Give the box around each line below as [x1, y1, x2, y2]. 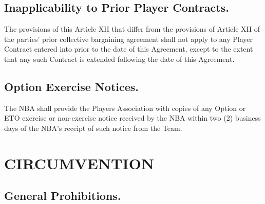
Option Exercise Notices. [4, 78, 139, 94]
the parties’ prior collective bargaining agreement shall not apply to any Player [4, 33, 253, 44]
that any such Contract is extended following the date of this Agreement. [4, 53, 235, 64]
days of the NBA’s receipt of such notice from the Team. [4, 122, 182, 133]
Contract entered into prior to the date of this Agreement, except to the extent [4, 43, 253, 54]
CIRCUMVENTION [4, 152, 155, 173]
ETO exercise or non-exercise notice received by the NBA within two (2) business [4, 112, 261, 123]
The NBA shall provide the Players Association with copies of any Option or [4, 102, 246, 113]
